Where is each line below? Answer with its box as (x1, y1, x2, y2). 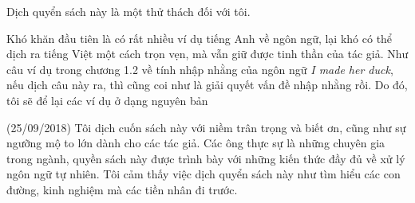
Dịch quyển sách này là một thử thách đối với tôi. (6, 3, 251, 19)
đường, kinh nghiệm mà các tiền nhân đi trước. (6, 181, 238, 197)
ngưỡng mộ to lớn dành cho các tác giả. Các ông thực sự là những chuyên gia (6, 135, 385, 151)
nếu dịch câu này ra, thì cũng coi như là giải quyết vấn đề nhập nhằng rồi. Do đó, (6, 76, 408, 93)
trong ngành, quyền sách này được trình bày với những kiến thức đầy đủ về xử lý (6, 150, 405, 166)
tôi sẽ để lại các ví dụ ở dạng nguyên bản (6, 92, 208, 108)
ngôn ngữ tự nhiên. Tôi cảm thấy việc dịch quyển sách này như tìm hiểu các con (6, 166, 401, 182)
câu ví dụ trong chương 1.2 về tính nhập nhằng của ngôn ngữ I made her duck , (6, 61, 393, 77)
